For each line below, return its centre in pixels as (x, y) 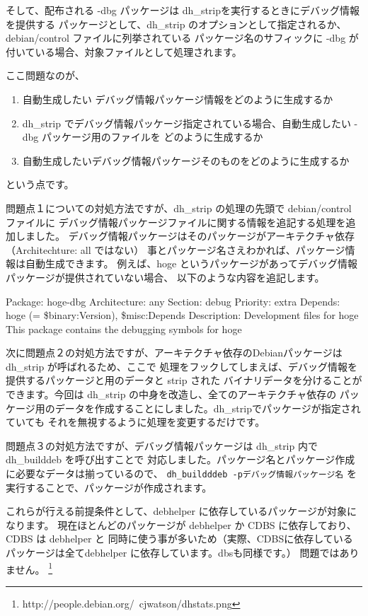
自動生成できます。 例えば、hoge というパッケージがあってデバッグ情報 (191, 263)
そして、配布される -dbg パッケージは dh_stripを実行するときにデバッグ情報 (183, 10)
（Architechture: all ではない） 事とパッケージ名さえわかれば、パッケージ (176, 249)
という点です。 (40, 184)
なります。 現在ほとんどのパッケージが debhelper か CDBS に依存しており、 (181, 524)
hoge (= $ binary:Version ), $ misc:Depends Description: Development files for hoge (182, 315)
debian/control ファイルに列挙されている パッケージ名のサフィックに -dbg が (182, 38)
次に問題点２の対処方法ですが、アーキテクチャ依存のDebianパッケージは (174, 353)
